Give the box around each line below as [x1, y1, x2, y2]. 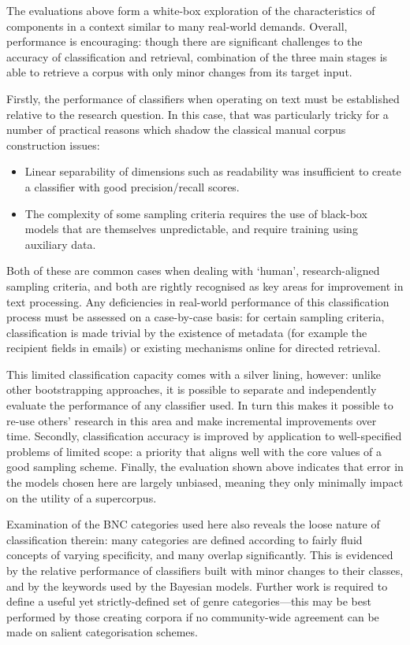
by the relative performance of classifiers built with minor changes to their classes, [6, 562, 404, 578]
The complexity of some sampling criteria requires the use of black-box [24, 205, 367, 221]
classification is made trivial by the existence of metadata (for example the [6, 324, 367, 340]
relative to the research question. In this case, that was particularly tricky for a [6, 106, 389, 122]
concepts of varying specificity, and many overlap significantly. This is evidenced [6, 547, 393, 563]
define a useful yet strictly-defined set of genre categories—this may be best [6, 593, 371, 610]
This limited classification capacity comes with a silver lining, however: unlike [6, 365, 381, 382]
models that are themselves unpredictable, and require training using [24, 221, 358, 237]
